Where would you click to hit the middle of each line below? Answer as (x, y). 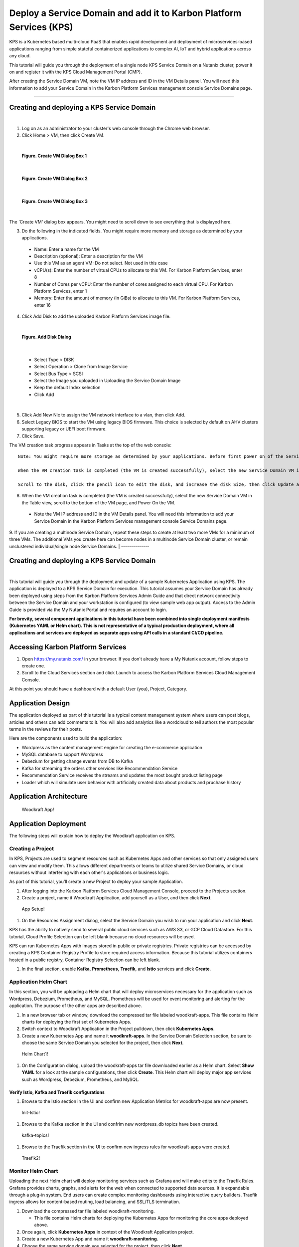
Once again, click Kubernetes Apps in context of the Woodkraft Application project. (108, 1232)
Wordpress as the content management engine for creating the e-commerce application (112, 747)
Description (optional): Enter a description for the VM (88, 256)
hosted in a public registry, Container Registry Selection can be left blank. (85, 960)
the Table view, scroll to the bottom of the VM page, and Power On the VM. (98, 503)
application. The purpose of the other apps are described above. (75, 1006)
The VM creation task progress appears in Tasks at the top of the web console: (90, 445)
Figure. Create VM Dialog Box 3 (55, 201)
